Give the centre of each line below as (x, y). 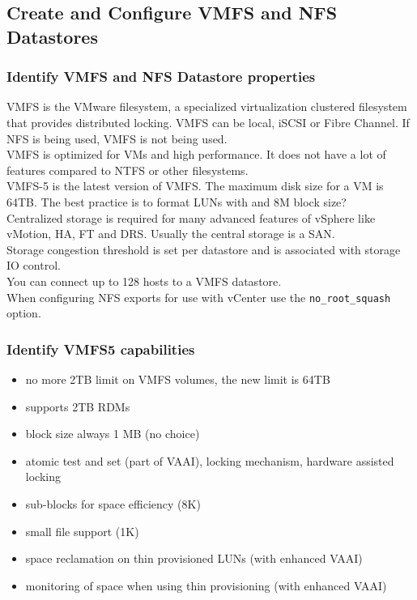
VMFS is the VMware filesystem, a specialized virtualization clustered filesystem (207, 106)
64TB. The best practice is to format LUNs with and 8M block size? (177, 201)
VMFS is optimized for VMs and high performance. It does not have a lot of (196, 154)
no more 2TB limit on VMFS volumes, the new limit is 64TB (178, 379)
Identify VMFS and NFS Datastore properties (161, 77)
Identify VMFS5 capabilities (101, 349)
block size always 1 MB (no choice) (113, 434)
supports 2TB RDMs (78, 406)
